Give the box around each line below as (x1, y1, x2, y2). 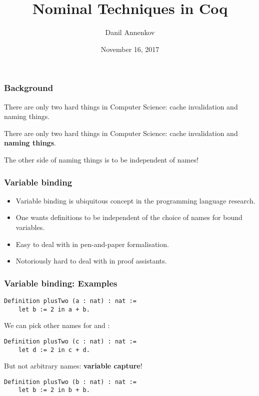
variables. (15, 221, 45, 232)
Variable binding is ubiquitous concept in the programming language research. (15, 195, 255, 205)
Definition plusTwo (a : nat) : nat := (4, 297, 136, 304)
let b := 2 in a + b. (18, 305, 90, 313)
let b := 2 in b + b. (18, 386, 90, 394)
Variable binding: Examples (4, 276, 117, 289)
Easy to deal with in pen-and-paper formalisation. (15, 238, 169, 249)
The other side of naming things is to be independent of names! (4, 154, 198, 164)
